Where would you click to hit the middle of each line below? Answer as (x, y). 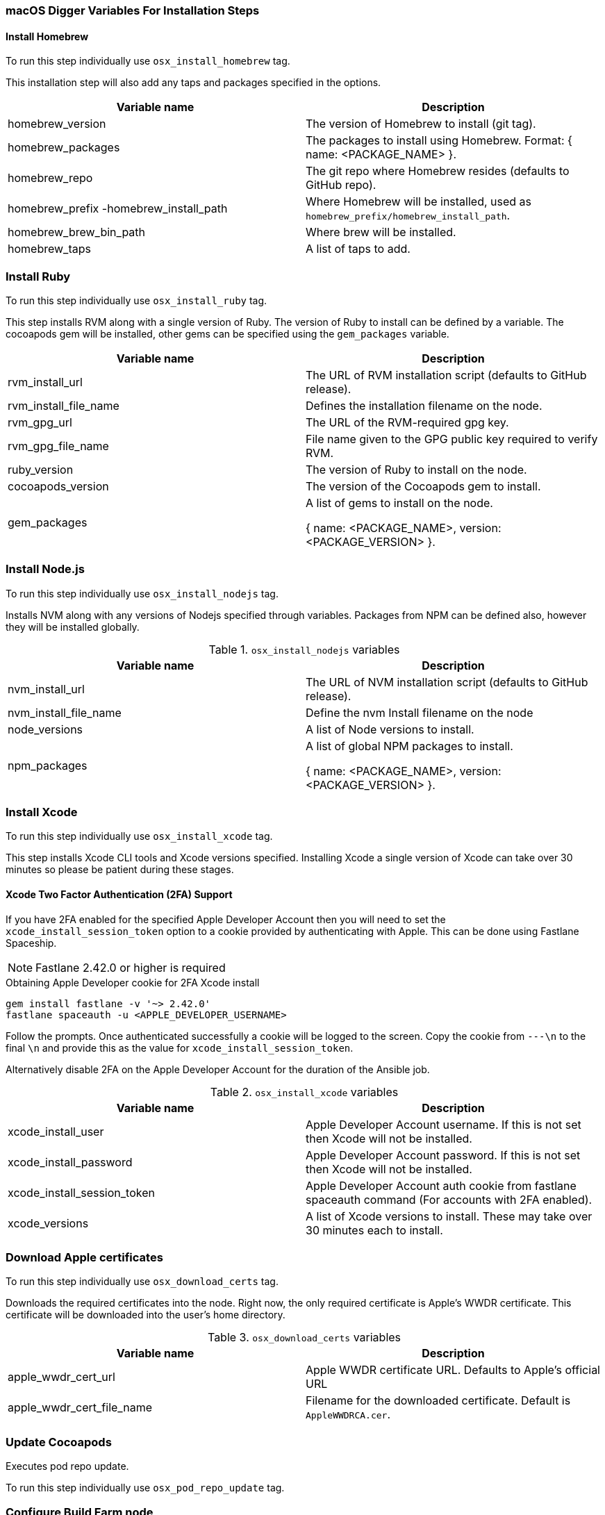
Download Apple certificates (84, 1258)
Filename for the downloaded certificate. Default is (438, 1401)
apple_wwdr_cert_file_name (80, 1408)
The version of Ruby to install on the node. (416, 469)
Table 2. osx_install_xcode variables (304, 1092)
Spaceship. (31, 943)
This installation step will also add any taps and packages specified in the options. (193, 83)
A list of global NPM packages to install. (409, 746)
